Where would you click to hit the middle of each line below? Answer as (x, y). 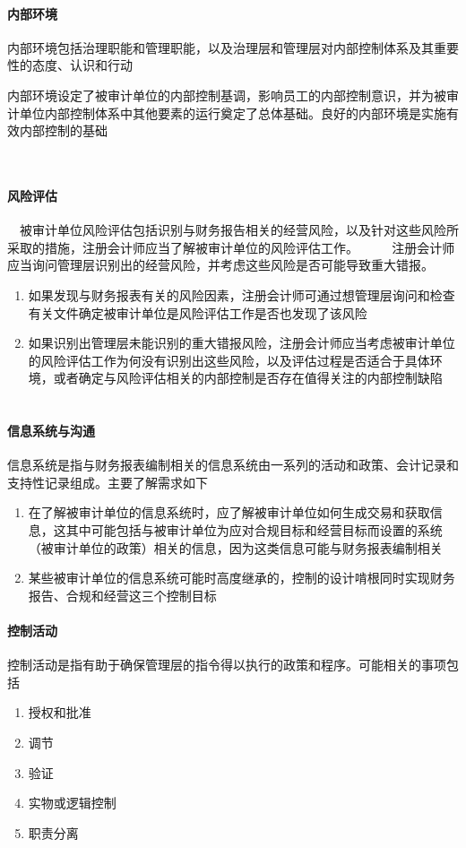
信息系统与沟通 (51, 431)
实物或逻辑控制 (72, 803)
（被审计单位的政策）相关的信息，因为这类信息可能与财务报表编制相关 (235, 547)
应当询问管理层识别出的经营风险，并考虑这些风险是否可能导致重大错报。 (220, 265)
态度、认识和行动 (82, 65)
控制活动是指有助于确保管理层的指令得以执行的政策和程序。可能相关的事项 (227, 665)
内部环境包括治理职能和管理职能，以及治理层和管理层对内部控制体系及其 (220, 47)
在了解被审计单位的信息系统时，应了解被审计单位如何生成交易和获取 (229, 512)
